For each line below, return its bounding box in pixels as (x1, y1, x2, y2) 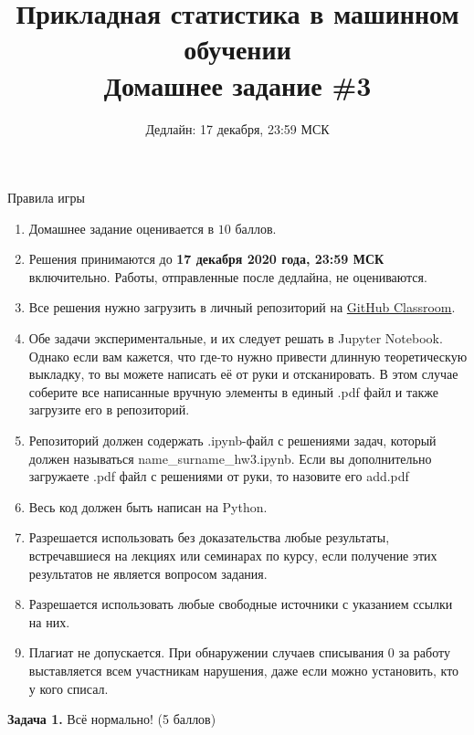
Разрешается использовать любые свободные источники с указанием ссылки (28, 594, 453, 614)
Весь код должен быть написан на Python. (28, 497, 268, 516)
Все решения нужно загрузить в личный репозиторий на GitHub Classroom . (28, 298, 456, 317)
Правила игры (7, 188, 85, 207)
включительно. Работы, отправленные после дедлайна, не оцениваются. (28, 267, 427, 286)
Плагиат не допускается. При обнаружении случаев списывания (28, 643, 384, 662)
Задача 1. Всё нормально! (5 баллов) (7, 709, 216, 729)
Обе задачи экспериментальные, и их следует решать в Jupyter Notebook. (28, 329, 443, 348)
